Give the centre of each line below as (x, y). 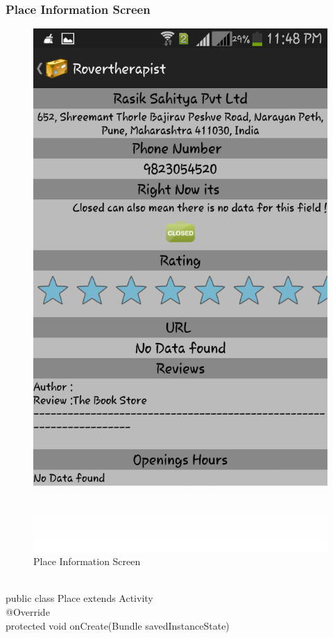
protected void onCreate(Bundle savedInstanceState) (118, 625)
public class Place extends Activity (79, 598)
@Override (28, 611)
